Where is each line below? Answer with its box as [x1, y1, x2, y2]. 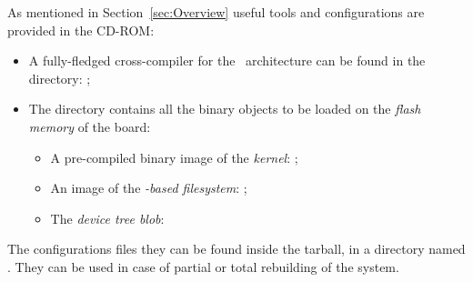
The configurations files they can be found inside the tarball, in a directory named [7, 239, 466, 258]
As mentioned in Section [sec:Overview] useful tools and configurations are [7, 3, 425, 21]
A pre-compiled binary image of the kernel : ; [50, 147, 298, 166]
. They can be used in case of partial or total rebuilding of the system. [7, 257, 399, 276]
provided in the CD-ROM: [7, 20, 155, 39]
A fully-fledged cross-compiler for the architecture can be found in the [28, 51, 426, 70]
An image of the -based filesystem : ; [50, 178, 247, 197]
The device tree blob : [50, 208, 165, 227]
